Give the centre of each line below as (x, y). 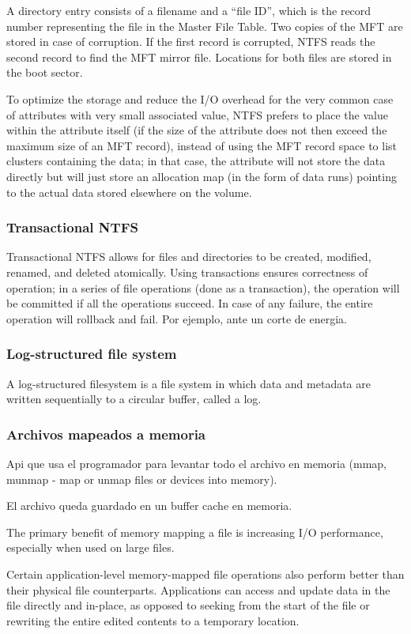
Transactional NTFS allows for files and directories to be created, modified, (189, 257)
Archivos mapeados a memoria (106, 434)
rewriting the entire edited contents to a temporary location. (153, 620)
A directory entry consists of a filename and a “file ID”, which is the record (189, 10)
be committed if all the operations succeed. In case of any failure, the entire (190, 303)
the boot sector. (45, 72)
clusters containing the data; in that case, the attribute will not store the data (196, 161)
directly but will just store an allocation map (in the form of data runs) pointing (202, 176)
